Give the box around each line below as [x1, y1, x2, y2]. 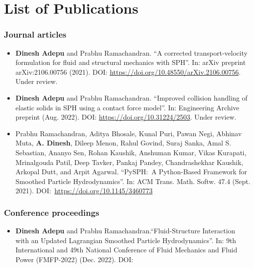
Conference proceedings [4, 206, 99, 218]
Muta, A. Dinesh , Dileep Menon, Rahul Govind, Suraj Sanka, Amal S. [15, 138, 231, 148]
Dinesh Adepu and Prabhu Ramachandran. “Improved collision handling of [15, 92, 248, 103]
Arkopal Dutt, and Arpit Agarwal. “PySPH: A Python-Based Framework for [15, 166, 247, 177]
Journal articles [4, 28, 67, 41]
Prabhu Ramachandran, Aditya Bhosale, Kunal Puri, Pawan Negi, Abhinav [15, 128, 242, 138]
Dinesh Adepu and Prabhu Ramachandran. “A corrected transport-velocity [15, 47, 248, 58]
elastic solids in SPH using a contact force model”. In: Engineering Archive [15, 102, 239, 112]
